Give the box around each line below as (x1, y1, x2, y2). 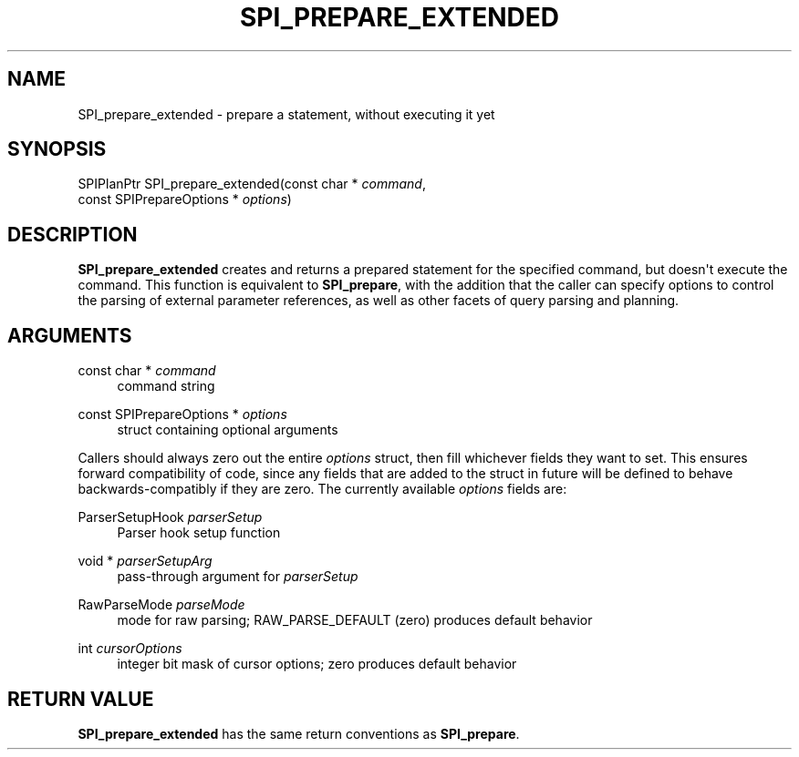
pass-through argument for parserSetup (117, 568, 358, 585)
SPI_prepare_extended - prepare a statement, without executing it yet (78, 106, 495, 122)
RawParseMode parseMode (78, 597, 245, 613)
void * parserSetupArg (78, 553, 213, 569)
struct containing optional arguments (117, 422, 338, 438)
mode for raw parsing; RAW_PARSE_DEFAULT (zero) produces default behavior (117, 612, 593, 629)
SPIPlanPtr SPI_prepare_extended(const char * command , (78, 176, 426, 192)
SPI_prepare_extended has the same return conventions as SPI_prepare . (78, 725, 520, 742)
